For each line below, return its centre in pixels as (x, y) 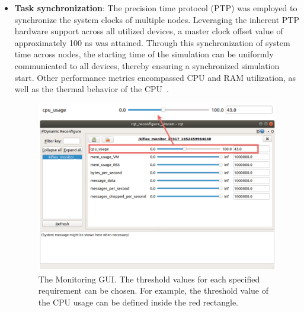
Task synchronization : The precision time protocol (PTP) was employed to (156, 8)
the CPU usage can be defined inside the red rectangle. (138, 302)
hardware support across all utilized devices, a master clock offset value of (149, 31)
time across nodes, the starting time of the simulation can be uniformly (144, 54)
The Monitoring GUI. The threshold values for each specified (149, 279)
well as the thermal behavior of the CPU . (92, 89)
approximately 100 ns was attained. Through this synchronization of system (152, 42)
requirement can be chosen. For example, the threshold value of (153, 290)
